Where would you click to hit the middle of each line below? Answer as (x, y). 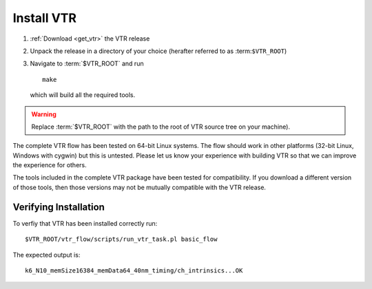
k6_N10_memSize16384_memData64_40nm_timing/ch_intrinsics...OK (134, 270)
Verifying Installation (59, 207)
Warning (44, 114)
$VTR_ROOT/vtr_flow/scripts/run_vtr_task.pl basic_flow (121, 239)
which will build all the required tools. (83, 95)
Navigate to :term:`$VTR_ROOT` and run (87, 64)
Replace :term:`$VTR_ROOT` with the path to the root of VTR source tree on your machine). (161, 127)
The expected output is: (46, 255)
